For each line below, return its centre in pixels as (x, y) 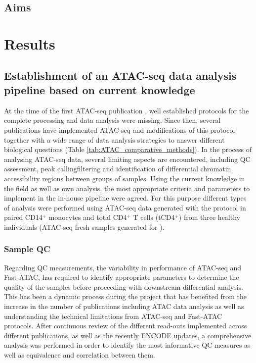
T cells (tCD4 (154, 217)
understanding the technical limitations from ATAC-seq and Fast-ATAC (113, 316)
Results (30, 43)
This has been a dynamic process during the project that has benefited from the (125, 296)
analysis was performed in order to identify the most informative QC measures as (127, 345)
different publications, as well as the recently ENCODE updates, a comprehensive (128, 335)
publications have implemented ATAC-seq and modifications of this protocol (120, 130)
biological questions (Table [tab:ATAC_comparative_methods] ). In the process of (128, 149)
